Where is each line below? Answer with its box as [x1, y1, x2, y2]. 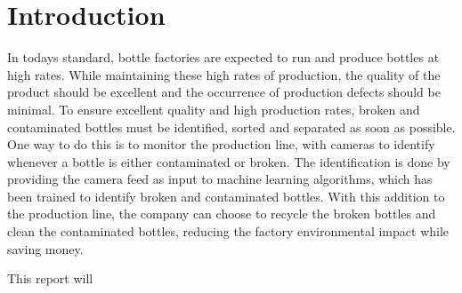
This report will [7, 269, 93, 288]
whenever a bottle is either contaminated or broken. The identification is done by [7, 152, 450, 170]
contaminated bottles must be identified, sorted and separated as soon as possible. [7, 117, 456, 136]
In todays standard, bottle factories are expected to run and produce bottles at [7, 48, 440, 67]
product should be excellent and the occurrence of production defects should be [7, 83, 441, 101]
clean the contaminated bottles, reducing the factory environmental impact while [7, 222, 450, 241]
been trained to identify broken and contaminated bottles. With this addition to [7, 186, 445, 205]
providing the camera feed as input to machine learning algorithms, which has [7, 170, 433, 188]
